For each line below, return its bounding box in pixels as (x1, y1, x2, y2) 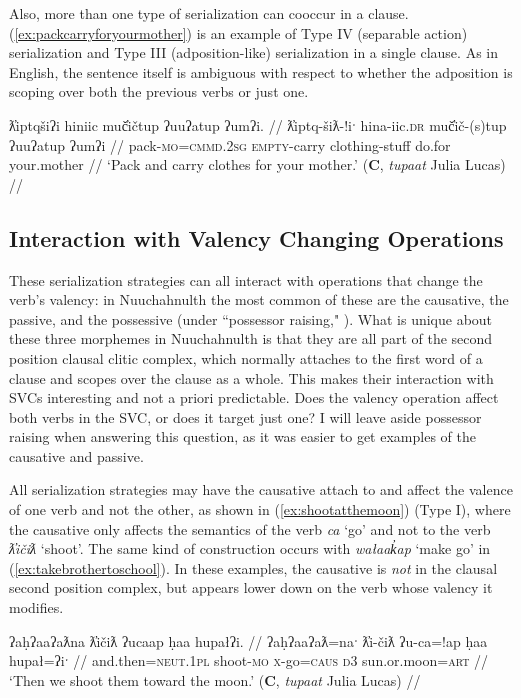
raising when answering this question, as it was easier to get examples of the (9, 426, 476, 447)
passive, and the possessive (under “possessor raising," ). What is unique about (9, 308, 493, 329)
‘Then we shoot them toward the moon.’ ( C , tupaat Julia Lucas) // (9, 669, 421, 690)
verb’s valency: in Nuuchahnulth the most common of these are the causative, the (9, 289, 509, 310)
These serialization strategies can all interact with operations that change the (9, 269, 483, 290)
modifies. (9, 597, 64, 618)
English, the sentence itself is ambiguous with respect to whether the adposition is (9, 61, 513, 82)
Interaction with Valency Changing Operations (9, 222, 504, 253)
